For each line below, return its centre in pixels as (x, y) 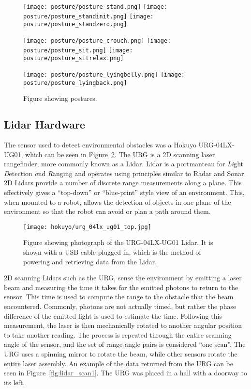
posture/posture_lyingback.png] (75, 83)
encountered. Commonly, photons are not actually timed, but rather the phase (120, 306)
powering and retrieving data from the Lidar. (90, 261)
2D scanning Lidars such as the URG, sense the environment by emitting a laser (123, 278)
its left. (15, 382)
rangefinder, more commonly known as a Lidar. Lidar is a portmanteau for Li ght (124, 164)
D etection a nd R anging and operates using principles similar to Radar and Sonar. (125, 173)
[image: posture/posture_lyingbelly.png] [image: (104, 74)
